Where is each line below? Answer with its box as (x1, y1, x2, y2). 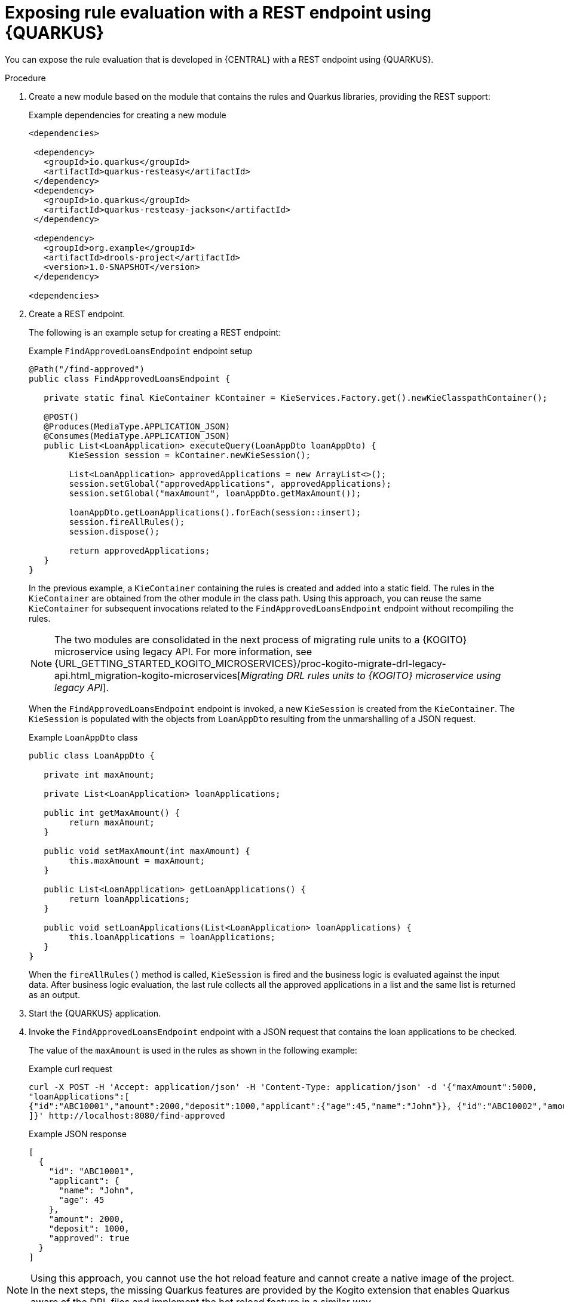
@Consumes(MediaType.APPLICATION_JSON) (44, 431, 231, 441)
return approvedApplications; (69, 545, 210, 555)
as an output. (29, 989, 80, 1000)
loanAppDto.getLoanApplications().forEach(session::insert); (69, 507, 361, 517)
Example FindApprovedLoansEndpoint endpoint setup (29, 345, 253, 356)
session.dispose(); (69, 526, 160, 536)
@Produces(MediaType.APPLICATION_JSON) (44, 421, 231, 431)
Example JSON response (29, 1128, 127, 1139)
